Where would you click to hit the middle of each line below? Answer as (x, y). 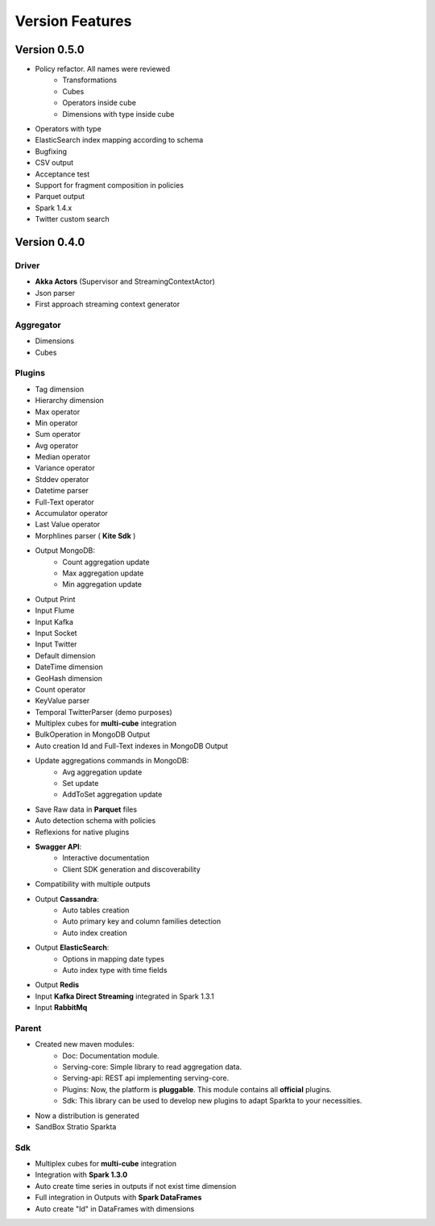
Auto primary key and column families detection (142, 921)
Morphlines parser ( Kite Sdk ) (85, 535)
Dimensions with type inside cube (118, 114)
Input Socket (56, 633)
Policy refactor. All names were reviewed (103, 69)
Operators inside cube (99, 103)
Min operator (56, 422)
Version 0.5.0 (50, 50)
